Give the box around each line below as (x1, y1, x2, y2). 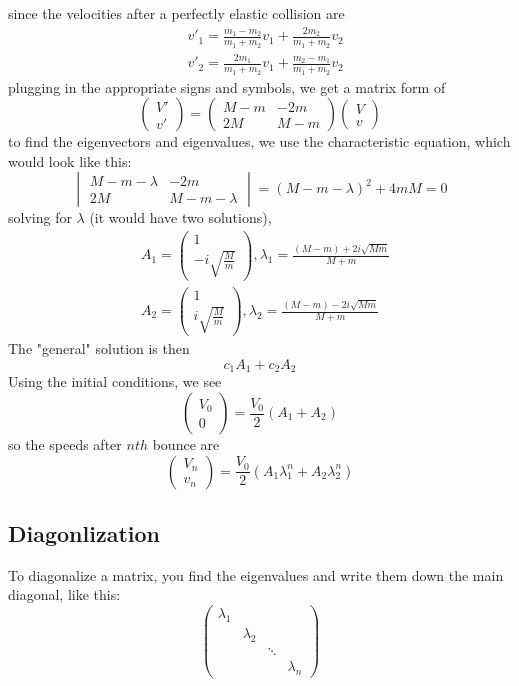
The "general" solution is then (8, 338, 190, 359)
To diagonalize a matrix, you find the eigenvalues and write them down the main (8, 564, 504, 585)
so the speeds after (8, 434, 122, 455)
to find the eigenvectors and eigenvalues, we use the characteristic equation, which (8, 131, 511, 152)
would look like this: (8, 150, 132, 171)
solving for (8, 207, 72, 228)
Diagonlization (8, 518, 160, 548)
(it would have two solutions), (89, 207, 272, 228)
